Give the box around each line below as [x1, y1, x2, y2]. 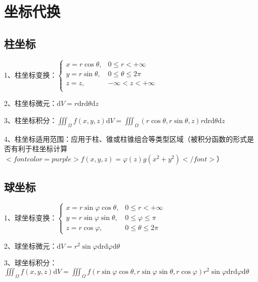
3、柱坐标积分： [4, 115, 57, 125]
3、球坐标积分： [4, 257, 57, 268]
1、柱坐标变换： [4, 69, 57, 80]
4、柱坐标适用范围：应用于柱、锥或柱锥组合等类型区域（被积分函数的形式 [4, 133, 247, 144]
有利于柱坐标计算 [11, 143, 67, 154]
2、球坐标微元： [4, 240, 57, 251]
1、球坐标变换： [4, 212, 57, 222]
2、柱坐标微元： [4, 98, 57, 108]
